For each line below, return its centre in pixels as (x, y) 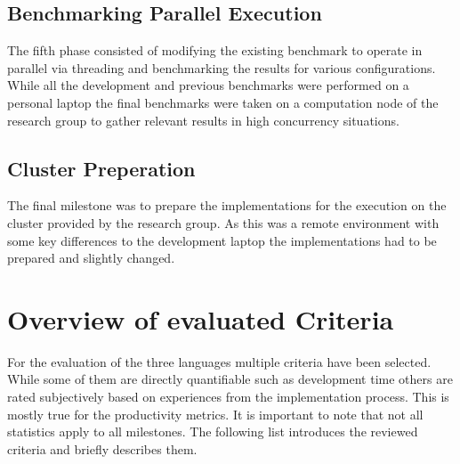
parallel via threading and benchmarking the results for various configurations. (222, 67)
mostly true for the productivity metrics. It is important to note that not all (215, 414)
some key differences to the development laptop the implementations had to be (222, 240)
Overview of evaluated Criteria (201, 318)
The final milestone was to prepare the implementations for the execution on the (227, 205)
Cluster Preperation (101, 168)
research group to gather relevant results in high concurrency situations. (203, 120)
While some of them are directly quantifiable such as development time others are (230, 379)
